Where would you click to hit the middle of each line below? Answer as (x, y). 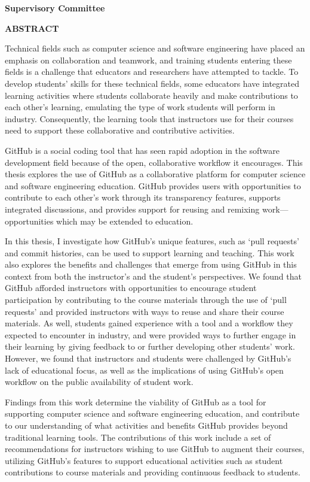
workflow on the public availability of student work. (99, 382)
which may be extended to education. (125, 221)
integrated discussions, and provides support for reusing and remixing (132, 209)
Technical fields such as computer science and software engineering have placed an (155, 48)
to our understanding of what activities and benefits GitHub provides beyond (146, 425)
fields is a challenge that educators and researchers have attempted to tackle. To (152, 72)
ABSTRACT (32, 28)
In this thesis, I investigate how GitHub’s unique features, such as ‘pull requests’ (152, 241)
